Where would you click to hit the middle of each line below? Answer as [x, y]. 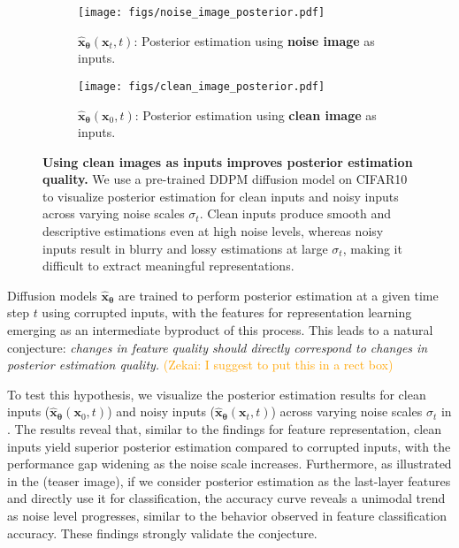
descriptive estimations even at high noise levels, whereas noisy [213, 231]
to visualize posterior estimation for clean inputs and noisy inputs [221, 196]
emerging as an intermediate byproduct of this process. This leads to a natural [220, 330]
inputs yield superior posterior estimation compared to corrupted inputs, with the [229, 446]
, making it [372, 248]
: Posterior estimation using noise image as [254, 40]
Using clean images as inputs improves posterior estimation [228, 161]
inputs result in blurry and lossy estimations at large [185, 248]
